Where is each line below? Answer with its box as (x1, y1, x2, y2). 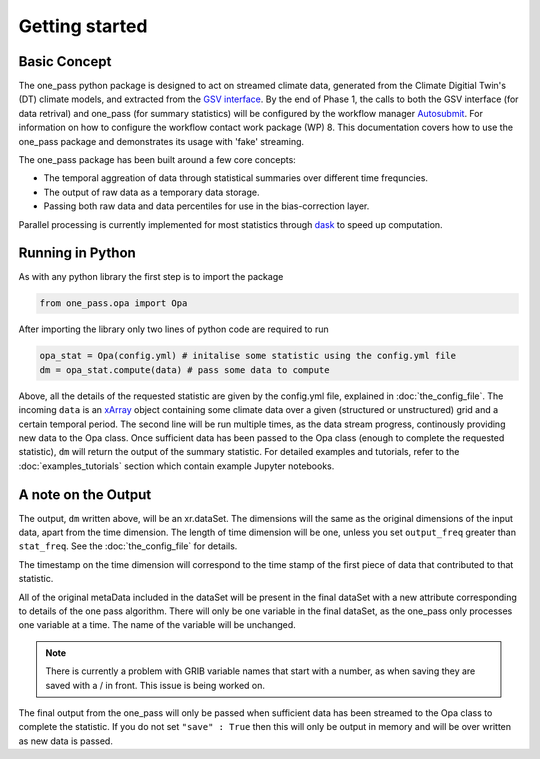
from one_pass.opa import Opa (39, 298, 188, 309)
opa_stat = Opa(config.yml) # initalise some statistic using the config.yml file (39, 350, 457, 362)
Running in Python (18, 245, 137, 262)
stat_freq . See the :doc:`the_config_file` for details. (18, 540, 238, 552)
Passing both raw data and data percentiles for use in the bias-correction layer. (43, 200, 370, 212)
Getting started (18, 15, 148, 37)
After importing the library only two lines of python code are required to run (18, 323, 329, 335)
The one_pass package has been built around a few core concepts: (18, 154, 297, 166)
